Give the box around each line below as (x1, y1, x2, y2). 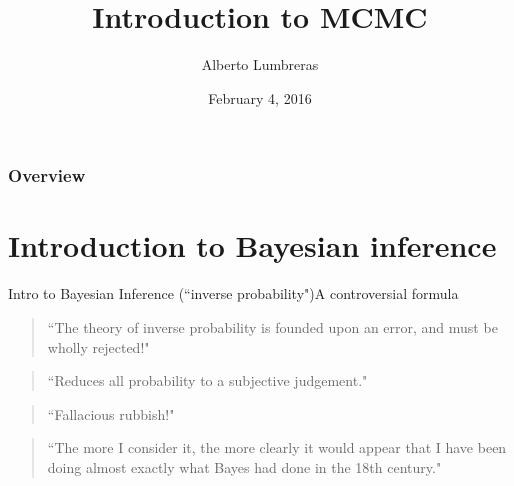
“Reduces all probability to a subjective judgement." (47, 370, 368, 391)
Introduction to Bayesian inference (8, 225, 497, 266)
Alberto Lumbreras (201, 54, 319, 75)
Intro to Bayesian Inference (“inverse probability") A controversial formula (8, 283, 459, 304)
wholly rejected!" (47, 336, 150, 357)
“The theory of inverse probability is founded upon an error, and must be (47, 316, 498, 337)
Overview (8, 163, 86, 188)
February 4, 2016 (208, 87, 312, 108)
